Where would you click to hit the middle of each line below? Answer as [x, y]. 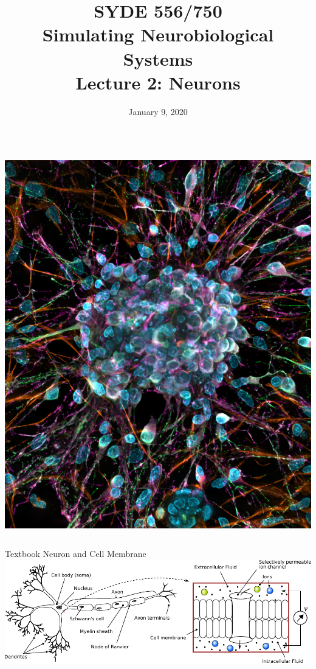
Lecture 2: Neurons [158, 82]
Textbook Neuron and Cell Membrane [76, 554]
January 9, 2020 [158, 111]
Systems [158, 58]
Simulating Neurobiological [158, 34]
